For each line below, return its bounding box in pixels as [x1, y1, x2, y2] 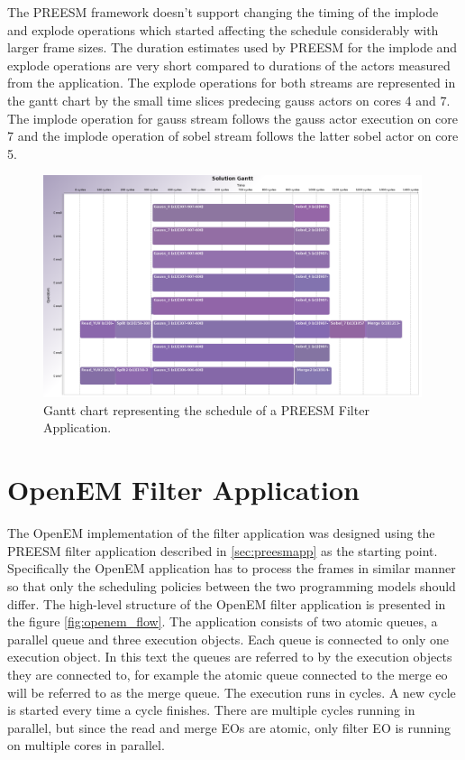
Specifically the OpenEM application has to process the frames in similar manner [7, 559, 456, 578]
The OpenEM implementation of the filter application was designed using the [7, 524, 435, 542]
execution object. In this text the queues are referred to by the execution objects [7, 647, 452, 666]
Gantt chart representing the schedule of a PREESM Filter [43, 400, 369, 419]
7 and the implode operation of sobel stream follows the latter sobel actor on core [7, 126, 459, 145]
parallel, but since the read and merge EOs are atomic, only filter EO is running [7, 718, 451, 737]
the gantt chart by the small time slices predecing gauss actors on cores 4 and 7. [7, 90, 451, 109]
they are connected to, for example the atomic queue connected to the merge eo [7, 664, 448, 683]
